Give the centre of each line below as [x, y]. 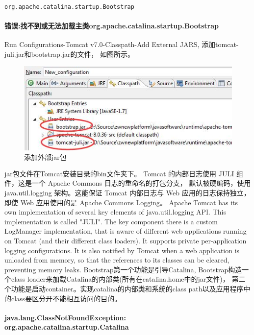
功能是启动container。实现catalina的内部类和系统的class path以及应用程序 [127, 288]
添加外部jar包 [45, 157]
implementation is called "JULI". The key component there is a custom [111, 221]
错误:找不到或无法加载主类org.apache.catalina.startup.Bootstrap [112, 26]
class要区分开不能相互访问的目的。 [64, 298]
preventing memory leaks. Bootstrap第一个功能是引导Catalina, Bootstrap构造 [123, 269]
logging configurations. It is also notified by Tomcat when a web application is [122, 250]
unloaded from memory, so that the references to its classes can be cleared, [117, 260]
